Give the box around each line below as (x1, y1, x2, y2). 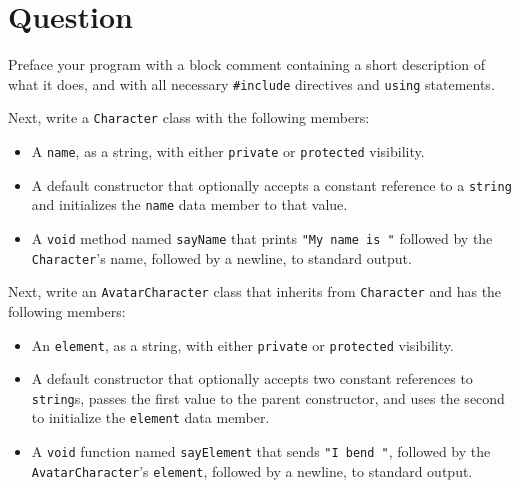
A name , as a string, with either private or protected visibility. (31, 141, 425, 162)
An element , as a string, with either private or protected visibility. (31, 334, 454, 355)
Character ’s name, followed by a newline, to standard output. (31, 247, 412, 268)
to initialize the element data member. (31, 407, 270, 428)
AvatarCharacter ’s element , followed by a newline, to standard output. (31, 460, 473, 481)
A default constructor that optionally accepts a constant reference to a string (31, 174, 512, 195)
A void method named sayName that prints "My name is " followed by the (31, 228, 493, 248)
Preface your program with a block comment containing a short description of (8, 54, 485, 75)
